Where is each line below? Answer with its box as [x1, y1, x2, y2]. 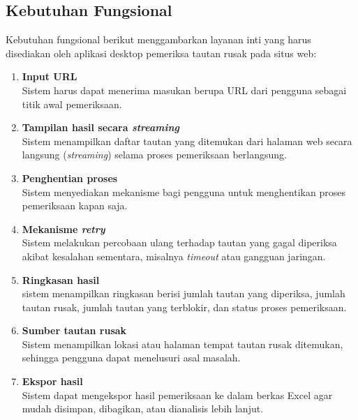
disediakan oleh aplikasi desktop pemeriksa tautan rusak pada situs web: [6, 45, 317, 60]
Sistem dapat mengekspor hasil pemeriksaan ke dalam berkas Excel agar [22, 387, 333, 402]
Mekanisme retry [22, 221, 105, 236]
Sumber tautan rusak [22, 323, 127, 338]
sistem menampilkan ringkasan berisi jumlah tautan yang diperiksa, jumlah [22, 286, 345, 301]
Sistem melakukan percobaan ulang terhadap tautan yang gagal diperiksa [22, 235, 337, 250]
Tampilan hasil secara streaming [22, 120, 179, 135]
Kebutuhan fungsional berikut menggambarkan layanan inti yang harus [6, 32, 311, 47]
